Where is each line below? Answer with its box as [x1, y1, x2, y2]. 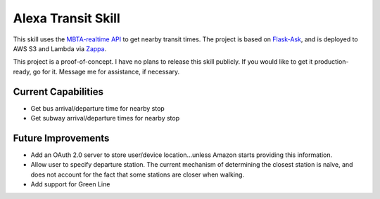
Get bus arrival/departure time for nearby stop [30, 104, 165, 112]
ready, [13, 67, 32, 76]
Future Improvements [13, 132, 110, 144]
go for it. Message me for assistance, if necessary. [32, 67, 180, 76]
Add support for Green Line [30, 180, 110, 188]
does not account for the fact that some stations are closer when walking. [30, 170, 245, 179]
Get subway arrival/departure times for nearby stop [30, 114, 179, 123]
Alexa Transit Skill [13, 11, 120, 26]
